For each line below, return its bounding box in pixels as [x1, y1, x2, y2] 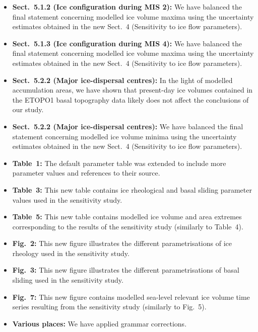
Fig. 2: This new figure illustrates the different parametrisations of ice [12, 238, 232, 248]
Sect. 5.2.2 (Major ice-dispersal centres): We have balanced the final [12, 121, 243, 131]
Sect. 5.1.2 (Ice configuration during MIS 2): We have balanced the [12, 2, 242, 12]
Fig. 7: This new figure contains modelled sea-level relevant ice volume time [12, 291, 250, 302]
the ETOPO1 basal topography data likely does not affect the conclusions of [12, 94, 249, 105]
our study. [12, 104, 44, 115]
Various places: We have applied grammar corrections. [12, 318, 187, 328]
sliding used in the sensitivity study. [12, 275, 123, 285]
